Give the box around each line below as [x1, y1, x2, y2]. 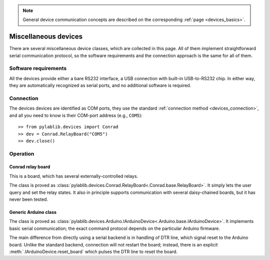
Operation [9, 150, 34, 157]
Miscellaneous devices [9, 33, 83, 41]
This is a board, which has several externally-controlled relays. [9, 173, 138, 179]
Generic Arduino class [9, 209, 57, 215]
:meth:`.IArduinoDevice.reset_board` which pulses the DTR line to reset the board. [9, 248, 177, 254]
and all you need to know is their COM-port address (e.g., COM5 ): [9, 112, 142, 118]
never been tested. [9, 196, 48, 202]
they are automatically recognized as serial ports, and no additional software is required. [9, 83, 191, 89]
